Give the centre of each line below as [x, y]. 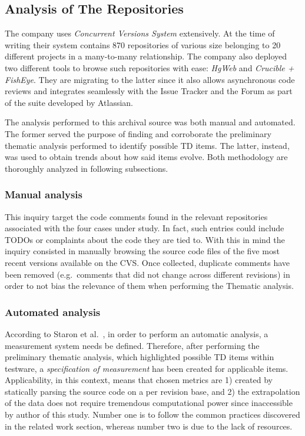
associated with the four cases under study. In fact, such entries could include [145, 228]
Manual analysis [44, 194]
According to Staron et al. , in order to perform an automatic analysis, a [137, 333]
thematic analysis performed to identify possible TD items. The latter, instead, [147, 145]
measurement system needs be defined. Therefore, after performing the [132, 345]
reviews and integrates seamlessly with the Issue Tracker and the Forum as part [149, 91]
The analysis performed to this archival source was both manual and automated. [150, 122]
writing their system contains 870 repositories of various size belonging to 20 [143, 44]
